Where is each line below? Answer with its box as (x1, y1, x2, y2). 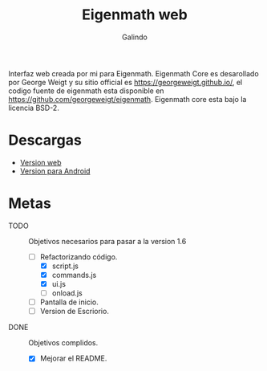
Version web (19, 157, 62, 167)
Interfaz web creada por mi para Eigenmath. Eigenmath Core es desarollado (8, 68, 259, 78)
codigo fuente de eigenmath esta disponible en (8, 86, 164, 96)
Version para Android (19, 166, 91, 176)
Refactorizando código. (39, 251, 118, 262)
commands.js (51, 270, 97, 279)
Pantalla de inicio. (39, 297, 99, 307)
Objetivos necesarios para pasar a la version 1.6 (28, 236, 187, 246)
